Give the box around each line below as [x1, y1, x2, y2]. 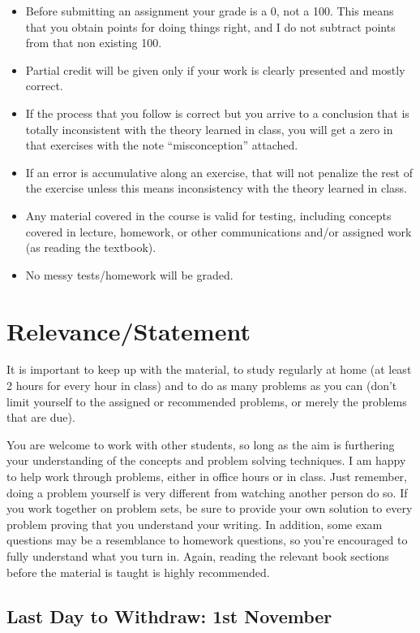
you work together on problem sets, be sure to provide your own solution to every [6, 500, 413, 517]
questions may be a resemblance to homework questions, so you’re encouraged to [6, 531, 408, 548]
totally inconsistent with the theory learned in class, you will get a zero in [25, 120, 393, 137]
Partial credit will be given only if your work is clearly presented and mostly [25, 61, 405, 78]
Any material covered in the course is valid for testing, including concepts [25, 206, 392, 223]
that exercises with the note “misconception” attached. [25, 137, 298, 154]
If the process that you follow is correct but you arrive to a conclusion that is [25, 104, 409, 121]
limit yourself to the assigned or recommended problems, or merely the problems [6, 392, 407, 410]
